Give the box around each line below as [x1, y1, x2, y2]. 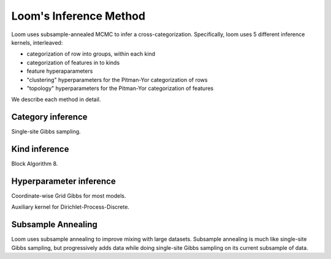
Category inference [11, 112, 88, 122]
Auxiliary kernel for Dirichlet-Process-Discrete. [11, 203, 130, 211]
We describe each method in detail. [11, 96, 101, 103]
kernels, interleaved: [11, 39, 63, 46]
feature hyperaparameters [26, 67, 93, 75]
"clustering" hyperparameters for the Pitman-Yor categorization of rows [26, 76, 208, 83]
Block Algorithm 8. [11, 160, 58, 168]
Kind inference [11, 144, 69, 154]
